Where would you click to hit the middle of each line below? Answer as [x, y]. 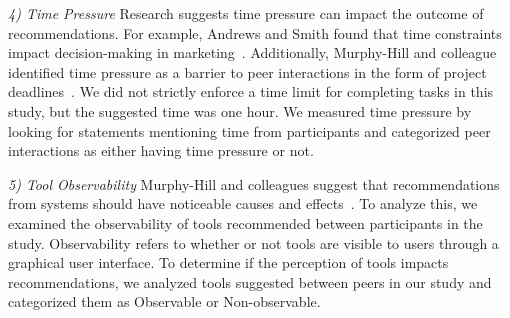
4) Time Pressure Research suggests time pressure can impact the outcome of [246, 13]
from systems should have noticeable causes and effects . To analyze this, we [243, 203]
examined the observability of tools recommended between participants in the [245, 222]
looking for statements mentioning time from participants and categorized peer [249, 130]
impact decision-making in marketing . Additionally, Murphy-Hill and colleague [252, 52]
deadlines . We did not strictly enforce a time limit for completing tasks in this [251, 91]
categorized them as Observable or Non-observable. [164, 301]
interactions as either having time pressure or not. [161, 150]
